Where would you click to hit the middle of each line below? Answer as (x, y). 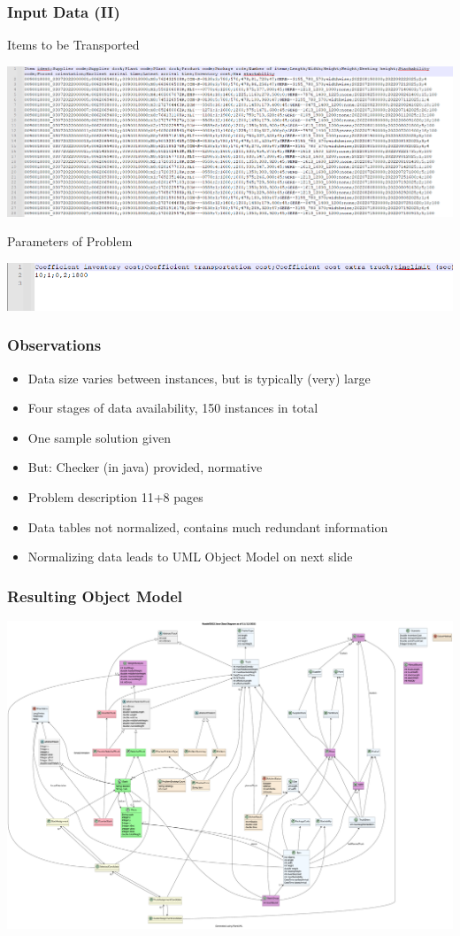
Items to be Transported (73, 45)
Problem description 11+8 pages (115, 496)
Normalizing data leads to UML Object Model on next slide (190, 557)
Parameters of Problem (70, 241)
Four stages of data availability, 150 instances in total (173, 408)
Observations (54, 345)
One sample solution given (99, 437)
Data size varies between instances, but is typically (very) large (199, 378)
